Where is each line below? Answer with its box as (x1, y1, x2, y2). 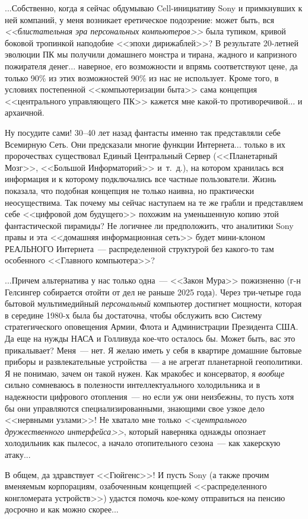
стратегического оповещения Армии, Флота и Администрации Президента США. (5, 320, 299, 333)
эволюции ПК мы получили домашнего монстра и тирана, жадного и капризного (5, 48, 297, 61)
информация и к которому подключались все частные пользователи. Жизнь (5, 173, 277, 185)
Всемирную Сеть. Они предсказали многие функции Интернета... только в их (5, 138, 285, 150)
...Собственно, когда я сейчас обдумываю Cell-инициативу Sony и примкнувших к (5, 2, 303, 14)
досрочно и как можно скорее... (5, 503, 119, 515)
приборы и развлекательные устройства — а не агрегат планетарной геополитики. (5, 355, 303, 368)
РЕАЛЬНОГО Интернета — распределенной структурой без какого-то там (5, 242, 274, 254)
